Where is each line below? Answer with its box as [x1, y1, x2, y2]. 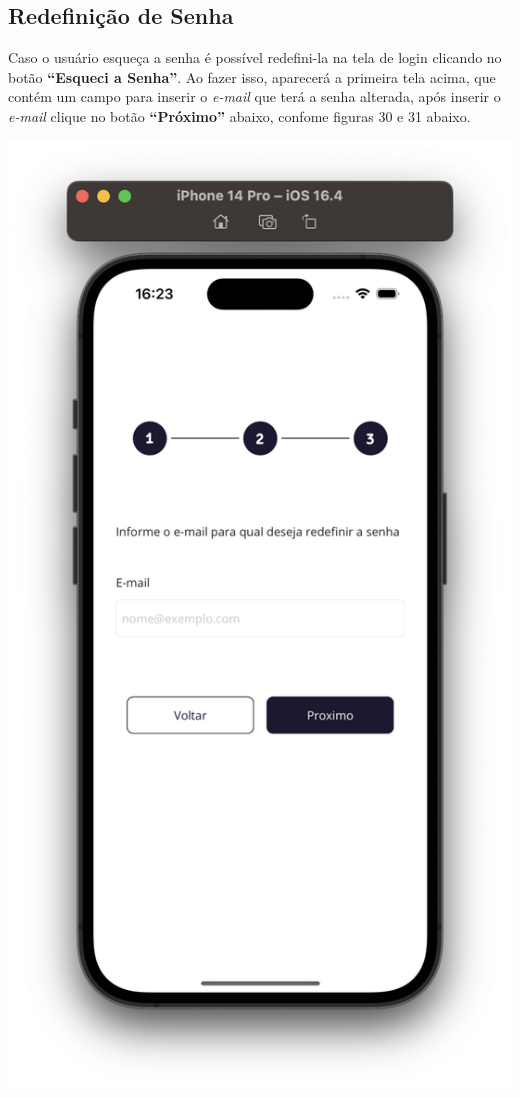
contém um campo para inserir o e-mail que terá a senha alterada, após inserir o [8, 86, 501, 107]
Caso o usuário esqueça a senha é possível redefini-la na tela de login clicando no [8, 47, 502, 68]
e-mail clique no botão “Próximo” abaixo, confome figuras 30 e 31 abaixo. [8, 105, 471, 126]
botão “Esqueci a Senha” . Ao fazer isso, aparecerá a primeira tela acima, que [8, 66, 496, 87]
